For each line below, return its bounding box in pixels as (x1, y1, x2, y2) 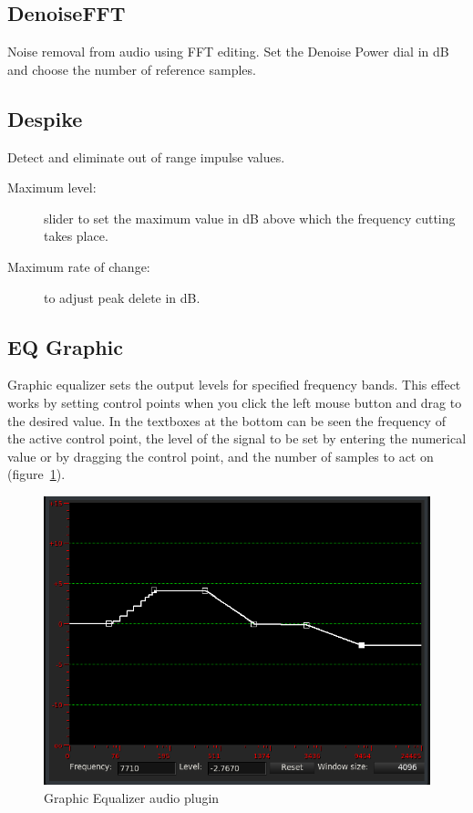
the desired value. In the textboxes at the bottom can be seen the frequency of (7, 411, 446, 430)
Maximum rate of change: (7, 256, 150, 276)
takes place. (44, 226, 108, 245)
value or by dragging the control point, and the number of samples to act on (7, 446, 434, 465)
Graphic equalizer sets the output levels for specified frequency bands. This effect (7, 375, 461, 394)
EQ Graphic (7, 332, 124, 360)
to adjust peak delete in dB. (44, 287, 201, 307)
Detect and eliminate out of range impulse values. (7, 147, 285, 166)
